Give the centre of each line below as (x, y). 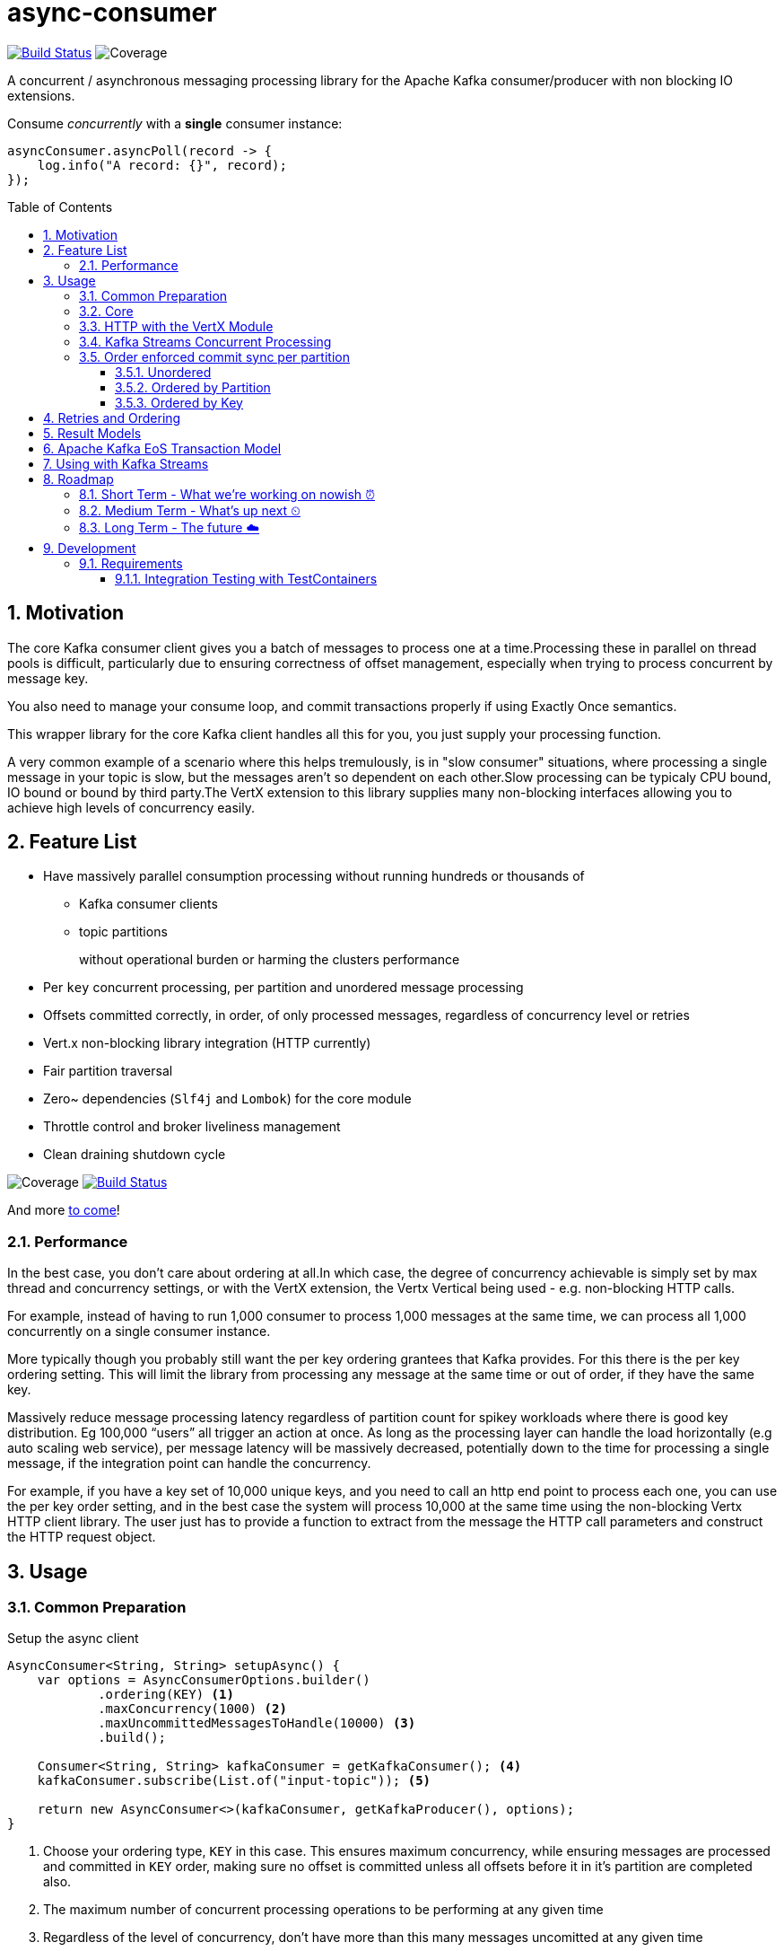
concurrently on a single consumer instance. (139, 1331)
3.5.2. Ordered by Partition (193, 387)
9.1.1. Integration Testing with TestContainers (246, 578)
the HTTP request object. (82, 1537)
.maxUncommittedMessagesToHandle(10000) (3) (257, 1723)
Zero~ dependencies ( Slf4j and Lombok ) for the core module (227, 1099)
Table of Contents (60, 207)
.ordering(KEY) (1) (166, 1695)
